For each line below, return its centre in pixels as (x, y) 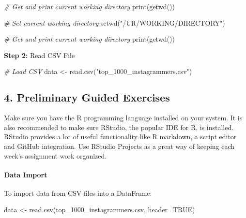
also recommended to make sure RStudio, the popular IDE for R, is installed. (119, 127)
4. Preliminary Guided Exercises (87, 97)
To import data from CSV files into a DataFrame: (78, 193)
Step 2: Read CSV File (39, 55)
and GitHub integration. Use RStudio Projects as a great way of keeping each (119, 146)
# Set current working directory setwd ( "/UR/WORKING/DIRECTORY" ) (115, 22)
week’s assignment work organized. (55, 155)
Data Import (26, 174)
